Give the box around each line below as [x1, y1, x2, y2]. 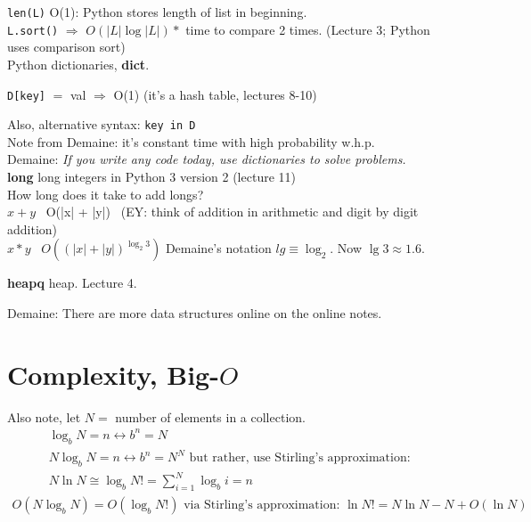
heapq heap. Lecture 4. [7, 273, 137, 292]
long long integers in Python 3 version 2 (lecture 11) [7, 167, 296, 185]
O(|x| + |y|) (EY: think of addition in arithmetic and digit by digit [45, 202, 419, 221]
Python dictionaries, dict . [7, 54, 150, 73]
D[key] [7, 89, 45, 102]
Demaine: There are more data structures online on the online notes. [7, 303, 382, 322]
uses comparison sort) [7, 37, 126, 56]
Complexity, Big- [7, 355, 219, 392]
